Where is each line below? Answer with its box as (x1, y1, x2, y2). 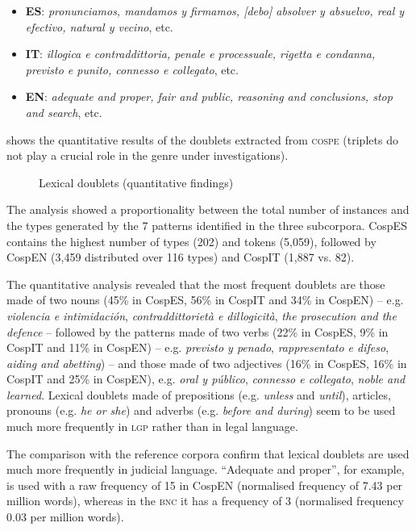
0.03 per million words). (6, 508, 124, 525)
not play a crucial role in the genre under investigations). (6, 147, 289, 164)
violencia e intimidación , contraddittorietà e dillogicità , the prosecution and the (6, 307, 397, 324)
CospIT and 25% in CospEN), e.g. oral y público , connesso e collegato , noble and (6, 370, 406, 387)
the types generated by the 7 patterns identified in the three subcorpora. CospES (6, 216, 407, 233)
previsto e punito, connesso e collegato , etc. (25, 61, 239, 77)
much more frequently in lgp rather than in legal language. (6, 418, 298, 435)
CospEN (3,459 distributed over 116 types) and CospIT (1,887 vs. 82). (6, 249, 355, 265)
